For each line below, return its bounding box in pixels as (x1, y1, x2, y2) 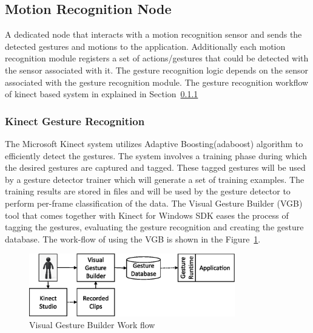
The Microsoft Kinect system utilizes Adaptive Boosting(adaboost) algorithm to (5, 137, 303, 149)
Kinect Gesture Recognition (5, 113, 145, 128)
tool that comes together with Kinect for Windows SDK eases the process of (5, 208, 289, 221)
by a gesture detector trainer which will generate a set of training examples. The (5, 173, 305, 185)
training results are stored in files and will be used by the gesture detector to (5, 185, 291, 197)
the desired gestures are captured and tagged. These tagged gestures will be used (5, 161, 306, 174)
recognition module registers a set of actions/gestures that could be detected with (5, 52, 309, 64)
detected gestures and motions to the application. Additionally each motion (5, 39, 286, 52)
